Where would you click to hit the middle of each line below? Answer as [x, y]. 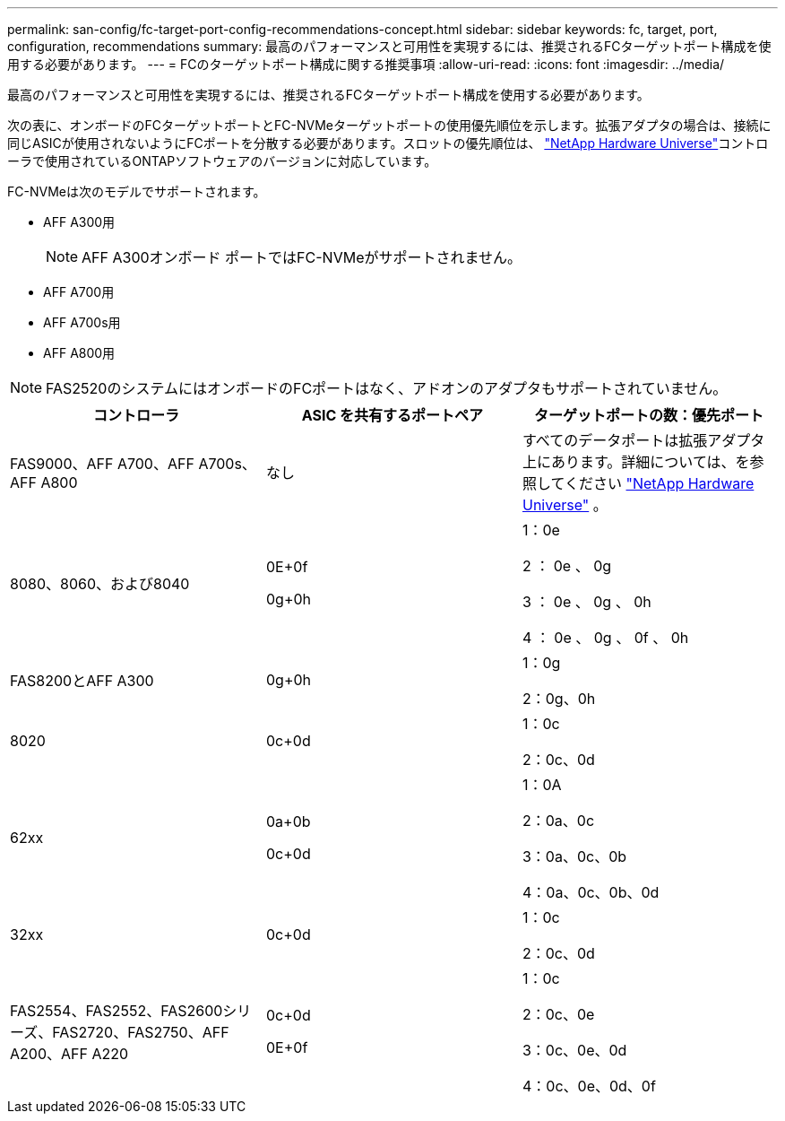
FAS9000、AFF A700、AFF [102, 464]
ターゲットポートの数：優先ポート [648, 415]
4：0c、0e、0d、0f [589, 1086]
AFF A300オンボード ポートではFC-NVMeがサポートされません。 [302, 257]
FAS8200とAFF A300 [82, 681]
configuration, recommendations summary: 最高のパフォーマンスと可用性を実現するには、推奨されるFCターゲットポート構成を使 [389, 46]
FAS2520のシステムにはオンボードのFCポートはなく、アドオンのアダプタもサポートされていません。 [387, 388]
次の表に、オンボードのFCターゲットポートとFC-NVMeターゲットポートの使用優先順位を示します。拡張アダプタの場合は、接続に [389, 125]
